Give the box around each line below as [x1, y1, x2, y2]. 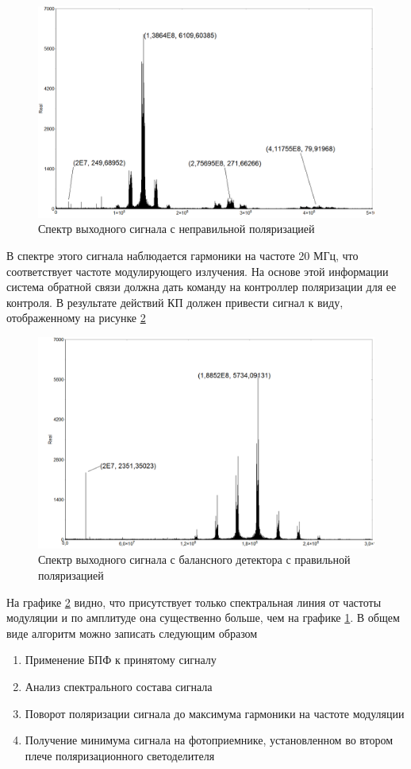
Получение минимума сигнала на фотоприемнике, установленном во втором [25, 732, 394, 748]
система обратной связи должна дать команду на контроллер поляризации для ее [6, 278, 397, 295]
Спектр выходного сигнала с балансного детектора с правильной [38, 551, 351, 568]
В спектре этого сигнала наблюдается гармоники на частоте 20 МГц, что [6, 247, 359, 264]
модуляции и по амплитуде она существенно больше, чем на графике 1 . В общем [6, 609, 400, 626]
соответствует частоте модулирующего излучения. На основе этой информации [6, 262, 389, 279]
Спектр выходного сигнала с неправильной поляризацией [38, 220, 315, 237]
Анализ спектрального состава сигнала [25, 678, 213, 694]
